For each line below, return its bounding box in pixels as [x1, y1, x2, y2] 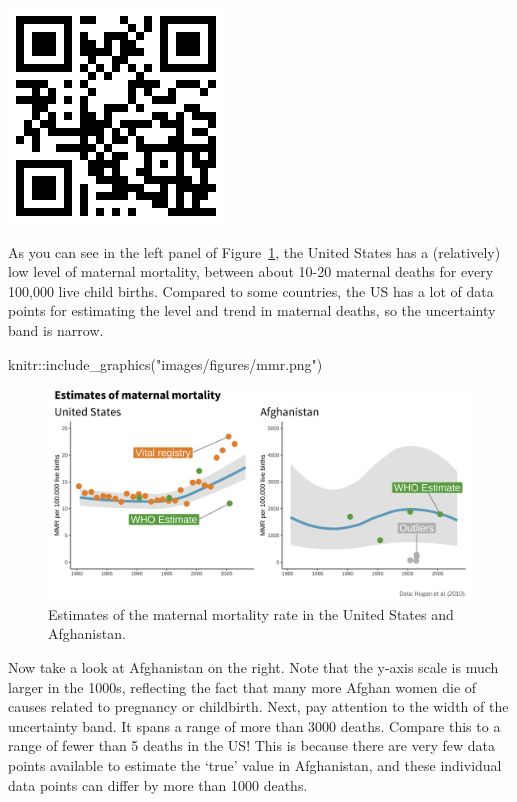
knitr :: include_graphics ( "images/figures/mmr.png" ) [8, 353, 323, 374]
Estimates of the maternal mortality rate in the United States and [48, 603, 454, 624]
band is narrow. [8, 319, 104, 340]
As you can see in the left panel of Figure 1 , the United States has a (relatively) [8, 241, 501, 262]
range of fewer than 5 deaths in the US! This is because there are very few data [8, 735, 495, 756]
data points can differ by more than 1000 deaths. [8, 774, 308, 795]
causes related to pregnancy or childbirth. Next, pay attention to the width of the [8, 696, 509, 717]
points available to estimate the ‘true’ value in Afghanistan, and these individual [8, 754, 502, 775]
